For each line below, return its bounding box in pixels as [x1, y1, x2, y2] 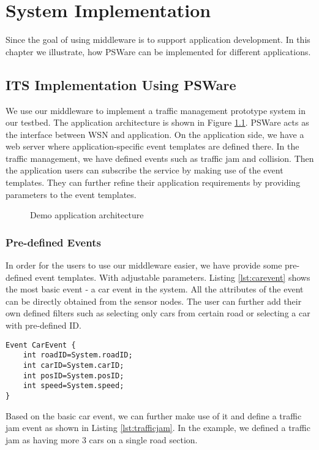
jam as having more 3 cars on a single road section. [6, 433, 198, 446]
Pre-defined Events [6, 234, 101, 250]
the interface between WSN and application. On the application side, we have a [6, 128, 304, 140]
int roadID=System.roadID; [23, 351, 133, 360]
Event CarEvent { [6, 340, 76, 349]
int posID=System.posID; [23, 371, 124, 380]
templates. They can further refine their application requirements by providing [6, 176, 301, 189]
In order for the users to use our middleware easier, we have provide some [6, 259, 282, 272]
